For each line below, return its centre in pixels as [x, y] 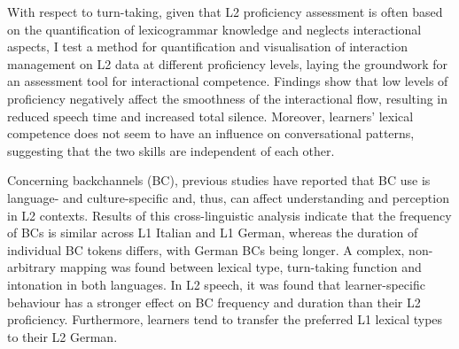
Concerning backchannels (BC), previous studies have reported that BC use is [219, 180]
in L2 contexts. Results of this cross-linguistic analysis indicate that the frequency [229, 215]
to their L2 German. [62, 336]
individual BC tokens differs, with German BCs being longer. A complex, [206, 249]
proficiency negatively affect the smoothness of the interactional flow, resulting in [228, 98]
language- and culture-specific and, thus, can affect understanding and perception [228, 197]
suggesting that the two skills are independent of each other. [171, 150]
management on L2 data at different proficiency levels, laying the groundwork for [228, 63]
